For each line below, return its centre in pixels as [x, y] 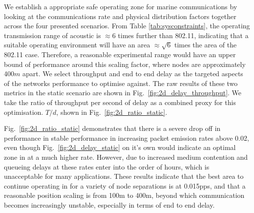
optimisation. [24, 112]
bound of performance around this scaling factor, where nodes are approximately [125, 64]
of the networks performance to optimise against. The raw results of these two [121, 83]
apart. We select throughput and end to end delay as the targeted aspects [133, 74]
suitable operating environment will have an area [77, 45]
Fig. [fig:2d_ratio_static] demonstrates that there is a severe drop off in [112, 128]
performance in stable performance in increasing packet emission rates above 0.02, [127, 138]
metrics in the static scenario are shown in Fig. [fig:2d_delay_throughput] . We [123, 93]
